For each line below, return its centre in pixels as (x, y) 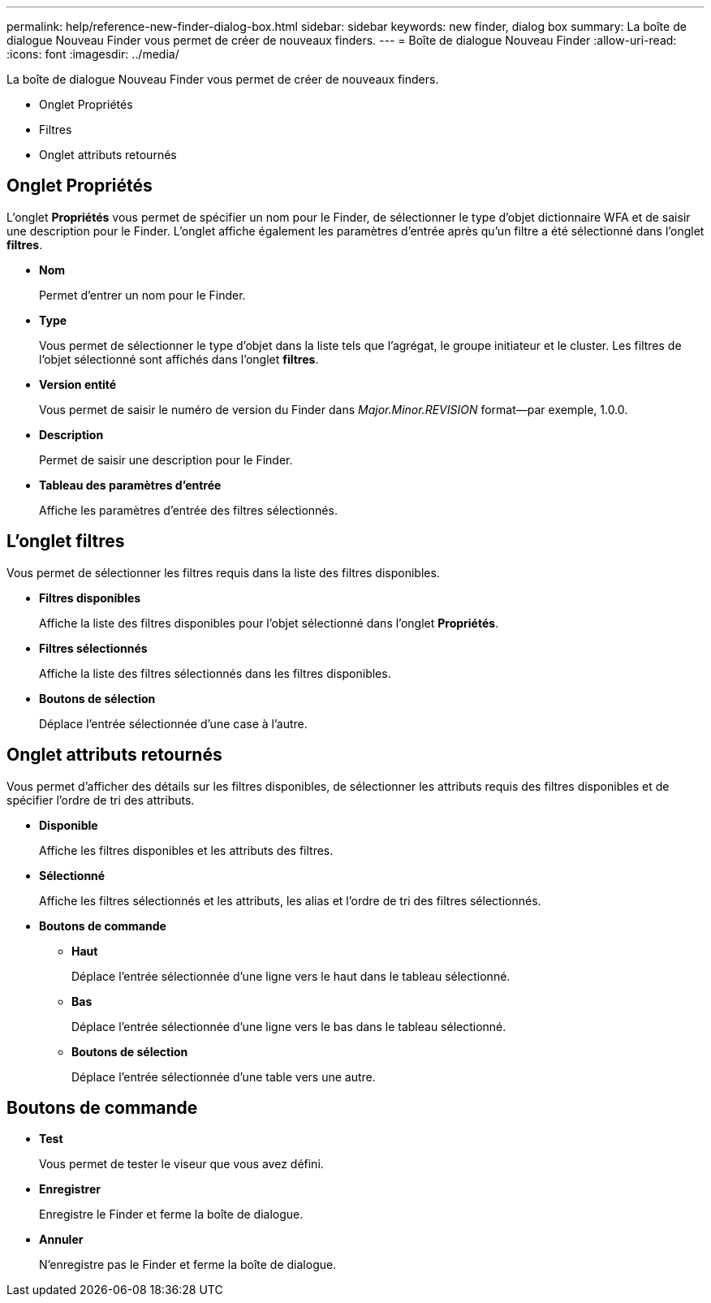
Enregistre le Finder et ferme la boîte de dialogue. (171, 1215)
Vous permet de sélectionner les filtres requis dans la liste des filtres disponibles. (223, 572)
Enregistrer (70, 1189)
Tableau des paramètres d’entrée (130, 485)
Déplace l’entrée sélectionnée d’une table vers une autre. (224, 1076)
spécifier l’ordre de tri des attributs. (101, 800)
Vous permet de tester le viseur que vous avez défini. (181, 1164)
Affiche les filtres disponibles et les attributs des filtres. (186, 850)
